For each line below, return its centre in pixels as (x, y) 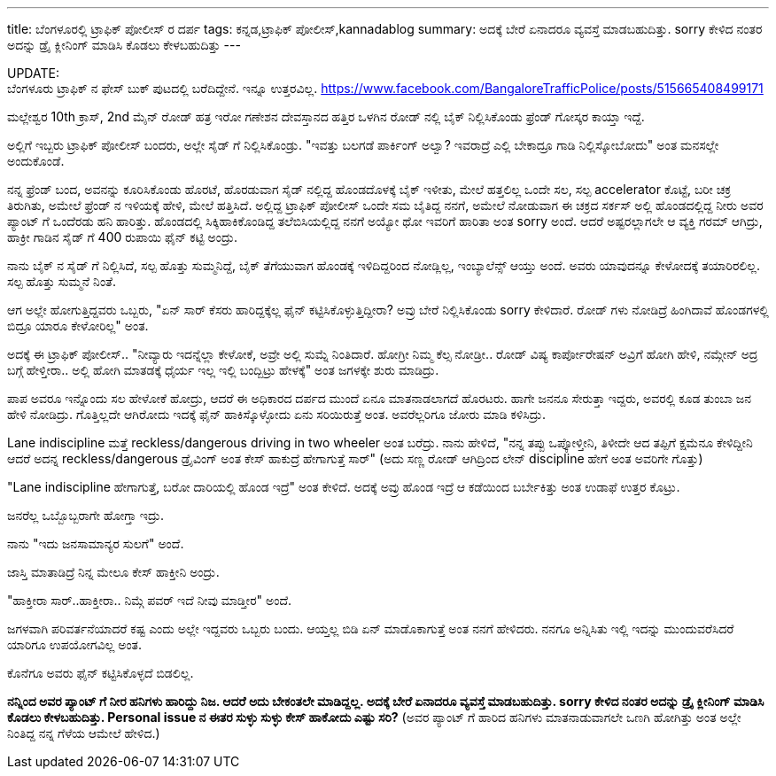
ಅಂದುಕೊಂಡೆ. (36, 161)
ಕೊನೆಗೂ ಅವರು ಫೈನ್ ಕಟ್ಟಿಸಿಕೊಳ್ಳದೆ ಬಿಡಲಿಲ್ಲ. (101, 673)
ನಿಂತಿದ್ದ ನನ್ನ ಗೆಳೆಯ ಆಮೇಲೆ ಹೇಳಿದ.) (84, 733)
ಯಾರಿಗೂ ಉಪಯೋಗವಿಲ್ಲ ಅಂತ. (75, 644)
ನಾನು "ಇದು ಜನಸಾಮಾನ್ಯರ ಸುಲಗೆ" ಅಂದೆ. (96, 543)
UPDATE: (33, 73)
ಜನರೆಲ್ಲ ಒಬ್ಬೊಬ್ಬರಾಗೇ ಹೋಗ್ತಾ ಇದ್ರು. (86, 515)
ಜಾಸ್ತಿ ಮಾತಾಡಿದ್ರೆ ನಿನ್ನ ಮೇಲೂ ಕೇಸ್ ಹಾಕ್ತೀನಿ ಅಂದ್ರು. (113, 572)
